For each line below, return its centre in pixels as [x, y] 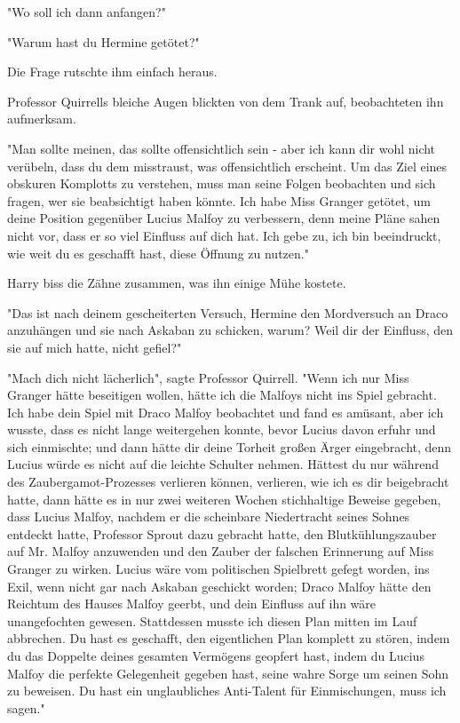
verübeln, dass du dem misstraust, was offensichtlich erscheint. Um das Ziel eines [227, 166]
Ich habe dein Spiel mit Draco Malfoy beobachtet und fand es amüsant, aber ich [226, 412]
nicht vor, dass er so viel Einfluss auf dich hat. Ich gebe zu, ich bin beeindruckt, [224, 235]
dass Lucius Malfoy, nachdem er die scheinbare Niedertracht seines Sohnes [209, 516]
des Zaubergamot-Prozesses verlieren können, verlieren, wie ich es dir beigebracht [228, 482]
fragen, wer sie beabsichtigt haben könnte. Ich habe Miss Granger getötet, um [219, 200]
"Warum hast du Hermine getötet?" [103, 41]
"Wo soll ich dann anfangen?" [87, 12]
